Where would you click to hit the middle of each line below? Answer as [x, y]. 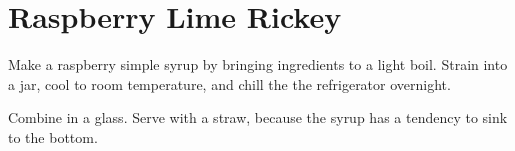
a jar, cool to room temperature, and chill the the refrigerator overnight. [229, 83]
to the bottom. [53, 136]
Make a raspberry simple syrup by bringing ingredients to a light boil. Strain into [258, 64]
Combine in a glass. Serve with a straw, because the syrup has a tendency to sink [258, 117]
